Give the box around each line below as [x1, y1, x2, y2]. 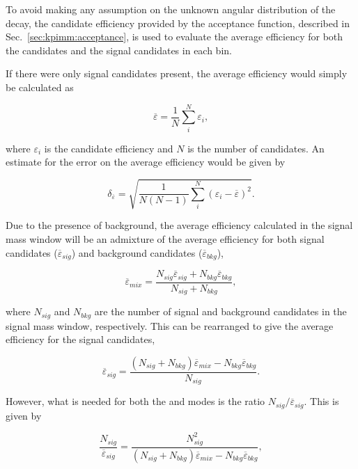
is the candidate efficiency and [44, 141, 173, 155]
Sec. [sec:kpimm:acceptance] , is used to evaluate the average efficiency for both [6, 29, 343, 44]
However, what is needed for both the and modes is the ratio [6, 394, 265, 408]
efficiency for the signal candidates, [6, 332, 155, 347]
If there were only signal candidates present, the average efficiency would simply [6, 66, 348, 81]
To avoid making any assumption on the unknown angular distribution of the [6, 2, 336, 16]
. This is [304, 394, 339, 408]
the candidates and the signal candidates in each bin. [6, 42, 232, 57]
